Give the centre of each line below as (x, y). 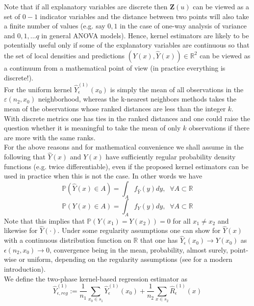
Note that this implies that (44, 220)
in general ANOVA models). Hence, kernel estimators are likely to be (145, 35)
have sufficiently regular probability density (171, 157)
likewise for (21, 230)
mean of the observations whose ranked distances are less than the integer (115, 108)
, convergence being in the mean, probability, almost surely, (139, 249)
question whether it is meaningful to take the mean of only (92, 128)
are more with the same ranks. (50, 137)
